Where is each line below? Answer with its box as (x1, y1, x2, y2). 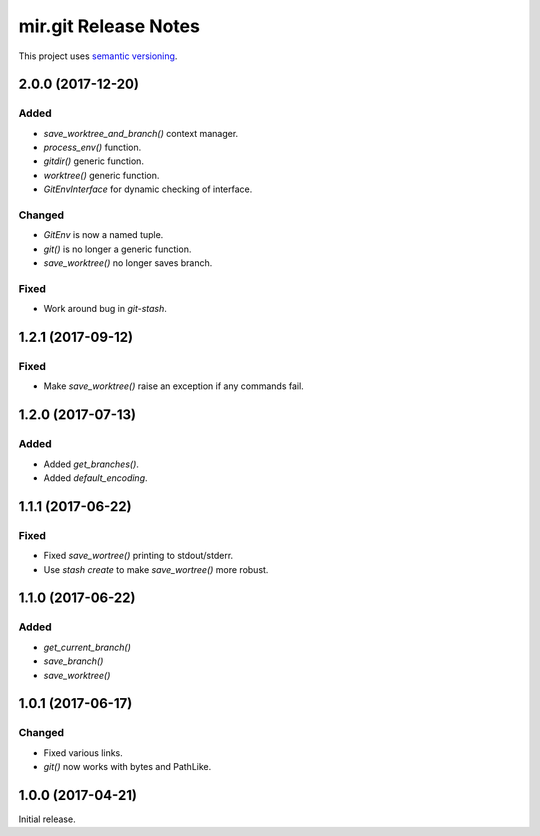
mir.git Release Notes (18, 15, 200, 37)
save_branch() (43, 655, 104, 667)
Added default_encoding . (43, 472, 149, 484)
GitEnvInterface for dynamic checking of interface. (43, 183, 253, 195)
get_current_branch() (43, 641, 132, 653)
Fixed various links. (43, 746, 124, 759)
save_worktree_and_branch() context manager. (43, 127, 239, 139)
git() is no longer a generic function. (43, 243, 192, 255)
